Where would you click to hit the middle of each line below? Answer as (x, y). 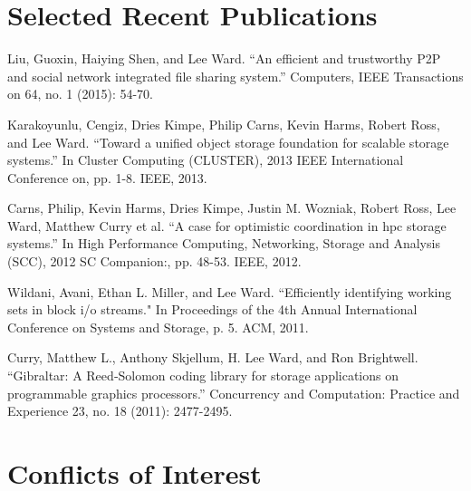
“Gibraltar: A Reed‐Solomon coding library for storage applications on (203, 375)
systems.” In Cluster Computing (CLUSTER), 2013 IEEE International (206, 160)
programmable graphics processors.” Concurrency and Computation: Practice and (234, 393)
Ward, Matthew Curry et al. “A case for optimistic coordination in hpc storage (227, 225)
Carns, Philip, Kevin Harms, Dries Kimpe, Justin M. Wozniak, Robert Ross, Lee (232, 208)
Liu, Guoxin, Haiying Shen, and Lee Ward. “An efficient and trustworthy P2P (224, 58)
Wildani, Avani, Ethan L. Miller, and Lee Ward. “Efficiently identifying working (230, 291)
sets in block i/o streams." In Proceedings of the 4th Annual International (212, 309)
